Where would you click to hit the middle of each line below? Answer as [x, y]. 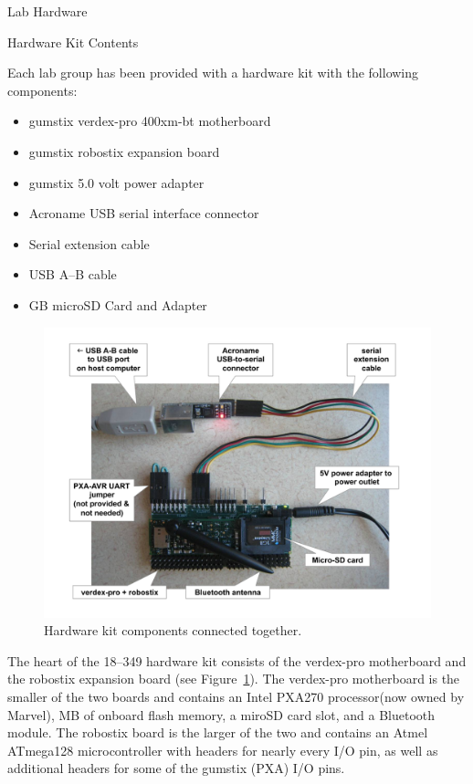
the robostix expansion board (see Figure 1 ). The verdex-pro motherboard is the [234, 679]
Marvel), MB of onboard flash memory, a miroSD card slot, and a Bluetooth [221, 714]
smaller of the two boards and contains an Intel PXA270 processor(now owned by [236, 696]
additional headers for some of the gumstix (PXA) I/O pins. [176, 768]
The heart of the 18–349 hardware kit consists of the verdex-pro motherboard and [237, 660]
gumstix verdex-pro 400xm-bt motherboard [150, 121]
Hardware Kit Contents [73, 42]
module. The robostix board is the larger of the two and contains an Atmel [218, 732]
